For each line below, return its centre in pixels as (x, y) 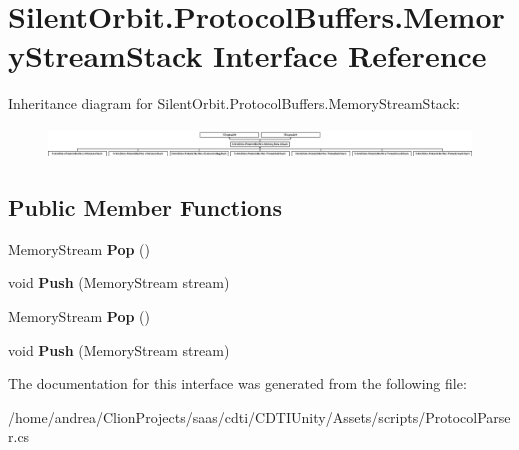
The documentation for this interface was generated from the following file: (237, 383)
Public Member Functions (145, 206)
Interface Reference (350, 55)
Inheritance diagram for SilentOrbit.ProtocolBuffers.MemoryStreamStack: (234, 103)
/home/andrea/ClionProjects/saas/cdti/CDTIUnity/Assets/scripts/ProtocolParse (259, 416)
